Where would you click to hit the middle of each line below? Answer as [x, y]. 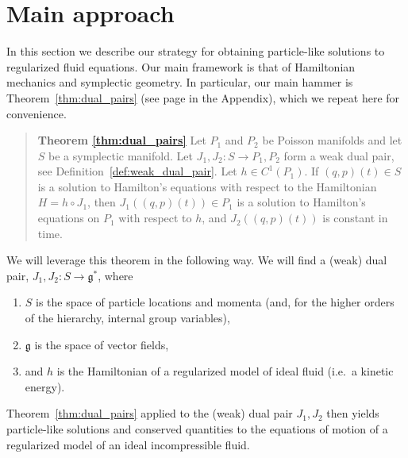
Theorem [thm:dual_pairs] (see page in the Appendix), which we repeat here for [203, 97]
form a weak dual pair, [339, 155]
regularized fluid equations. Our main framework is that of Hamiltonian [181, 66]
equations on [69, 218]
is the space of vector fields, [102, 344]
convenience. [37, 113]
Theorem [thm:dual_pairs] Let [122, 140]
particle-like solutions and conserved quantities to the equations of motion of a [197, 429]
